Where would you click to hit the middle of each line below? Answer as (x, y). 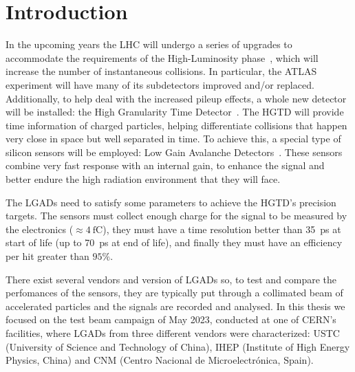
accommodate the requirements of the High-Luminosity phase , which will (162, 57)
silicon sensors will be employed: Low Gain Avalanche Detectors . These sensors (174, 152)
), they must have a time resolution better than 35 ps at (222, 229)
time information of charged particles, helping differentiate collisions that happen (176, 125)
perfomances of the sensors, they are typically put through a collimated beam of (174, 293)
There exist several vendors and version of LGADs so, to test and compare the (171, 279)
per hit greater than (47, 256)
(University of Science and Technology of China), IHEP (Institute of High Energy (178, 346)
